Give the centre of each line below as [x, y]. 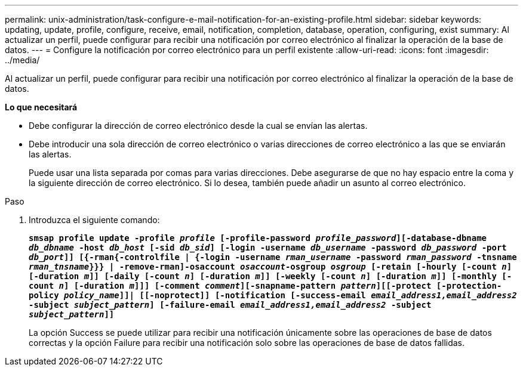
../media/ [22, 60]
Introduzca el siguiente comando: [94, 220]
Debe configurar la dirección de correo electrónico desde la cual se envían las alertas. [198, 126]
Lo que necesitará [41, 107]
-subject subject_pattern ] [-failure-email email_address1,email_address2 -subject [230, 305]
